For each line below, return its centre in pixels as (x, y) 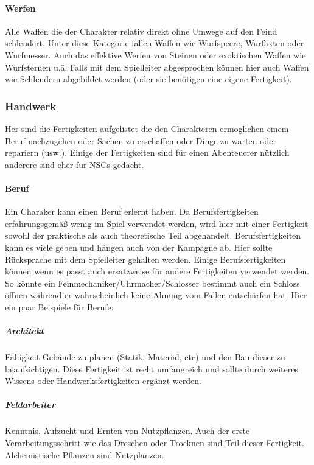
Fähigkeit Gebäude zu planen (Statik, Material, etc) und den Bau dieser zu (145, 357)
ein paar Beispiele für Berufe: (59, 306)
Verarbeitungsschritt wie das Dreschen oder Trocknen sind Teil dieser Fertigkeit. (155, 442)
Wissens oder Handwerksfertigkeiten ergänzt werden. (103, 381)
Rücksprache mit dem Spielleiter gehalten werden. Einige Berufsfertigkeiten (145, 259)
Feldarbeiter (30, 404)
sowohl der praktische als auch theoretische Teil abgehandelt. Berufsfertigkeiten (153, 235)
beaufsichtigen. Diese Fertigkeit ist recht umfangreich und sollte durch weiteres (152, 369)
